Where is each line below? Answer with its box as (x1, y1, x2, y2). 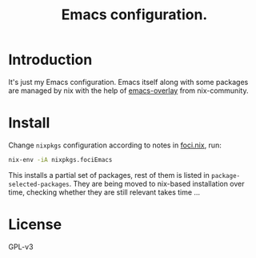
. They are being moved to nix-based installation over (69, 179, 246, 188)
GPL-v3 (8, 242, 34, 252)
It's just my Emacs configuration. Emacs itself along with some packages (8, 77, 249, 87)
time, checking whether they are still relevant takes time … (8, 187, 201, 197)
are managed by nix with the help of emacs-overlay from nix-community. (8, 86, 249, 95)
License (8, 215, 62, 233)
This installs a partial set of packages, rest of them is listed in (8, 170, 210, 179)
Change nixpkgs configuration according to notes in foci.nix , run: (8, 140, 222, 150)
